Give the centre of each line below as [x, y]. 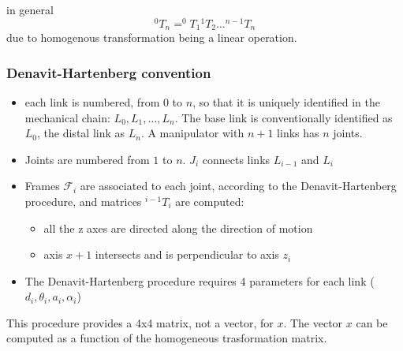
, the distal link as [81, 133]
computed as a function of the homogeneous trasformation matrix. [167, 338]
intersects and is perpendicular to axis [187, 254]
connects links [236, 159]
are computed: [210, 201]
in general [30, 9]
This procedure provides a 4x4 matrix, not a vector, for [140, 322]
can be [372, 322]
